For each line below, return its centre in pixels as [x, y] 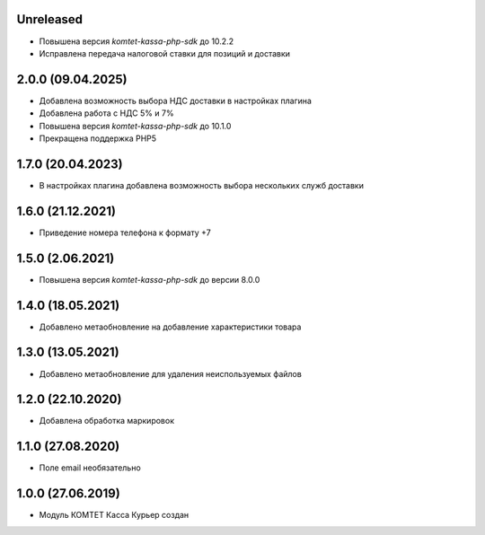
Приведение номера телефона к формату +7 [125, 232]
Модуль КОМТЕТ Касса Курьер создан [114, 515]
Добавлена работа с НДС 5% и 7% [106, 113]
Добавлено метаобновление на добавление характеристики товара [170, 327]
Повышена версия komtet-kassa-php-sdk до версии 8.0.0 [150, 279]
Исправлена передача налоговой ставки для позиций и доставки [165, 53]
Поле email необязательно [90, 468]
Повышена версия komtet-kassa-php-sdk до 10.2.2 [136, 41]
